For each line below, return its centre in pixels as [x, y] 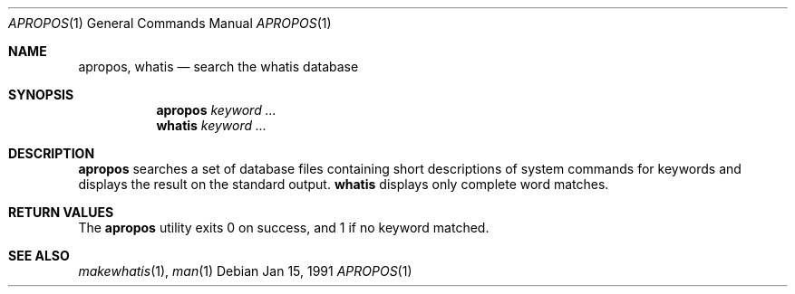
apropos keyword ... [216, 110]
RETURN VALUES [61, 212]
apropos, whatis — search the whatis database [218, 66]
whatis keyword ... [212, 125]
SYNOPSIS [41, 95]
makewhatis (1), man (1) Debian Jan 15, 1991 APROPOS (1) [245, 271]
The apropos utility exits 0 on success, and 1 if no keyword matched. [284, 228]
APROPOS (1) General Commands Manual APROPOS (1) [170, 23]
